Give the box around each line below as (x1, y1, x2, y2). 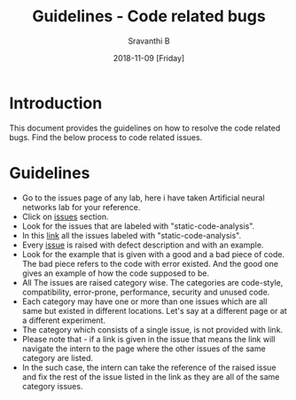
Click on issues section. (21, 211, 109, 222)
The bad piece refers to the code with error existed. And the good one (21, 258, 279, 269)
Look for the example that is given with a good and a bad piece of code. (21, 248, 285, 259)
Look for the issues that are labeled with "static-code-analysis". (21, 220, 255, 231)
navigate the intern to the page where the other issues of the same (21, 343, 266, 354)
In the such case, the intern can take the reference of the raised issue (21, 362, 277, 373)
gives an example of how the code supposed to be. (21, 268, 210, 278)
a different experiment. (21, 315, 106, 325)
